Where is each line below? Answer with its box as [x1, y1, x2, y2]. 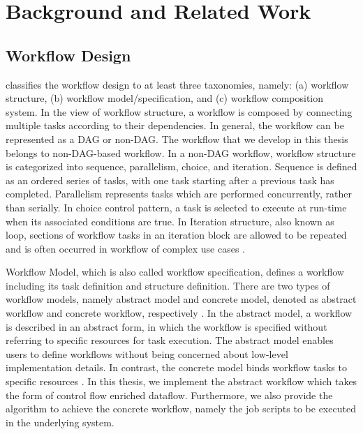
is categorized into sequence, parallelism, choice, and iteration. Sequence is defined [6, 159, 357, 174]
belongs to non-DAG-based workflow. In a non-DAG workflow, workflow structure [6, 145, 356, 160]
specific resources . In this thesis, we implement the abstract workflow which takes [6, 374, 357, 389]
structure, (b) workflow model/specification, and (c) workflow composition [6, 91, 324, 105]
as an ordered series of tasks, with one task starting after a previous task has [6, 172, 334, 187]
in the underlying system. [6, 414, 114, 429]
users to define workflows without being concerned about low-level [6, 346, 288, 361]
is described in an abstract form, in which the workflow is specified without [6, 319, 327, 334]
